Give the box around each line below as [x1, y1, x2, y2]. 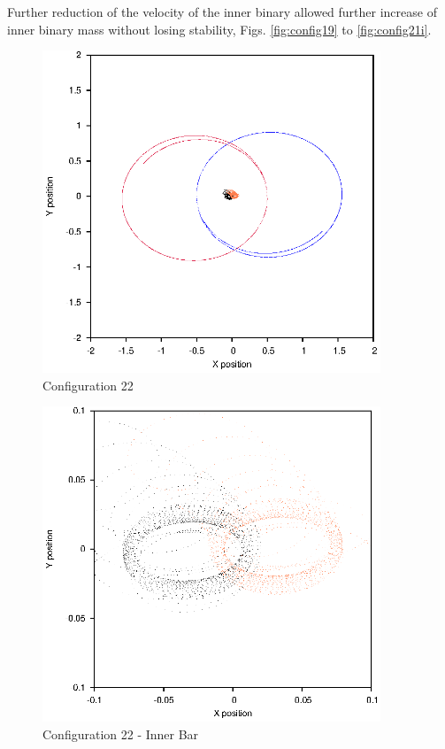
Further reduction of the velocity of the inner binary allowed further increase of [7, 3, 437, 20]
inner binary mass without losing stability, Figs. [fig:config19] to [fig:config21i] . [7, 19, 432, 38]
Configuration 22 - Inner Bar [42, 724, 199, 743]
